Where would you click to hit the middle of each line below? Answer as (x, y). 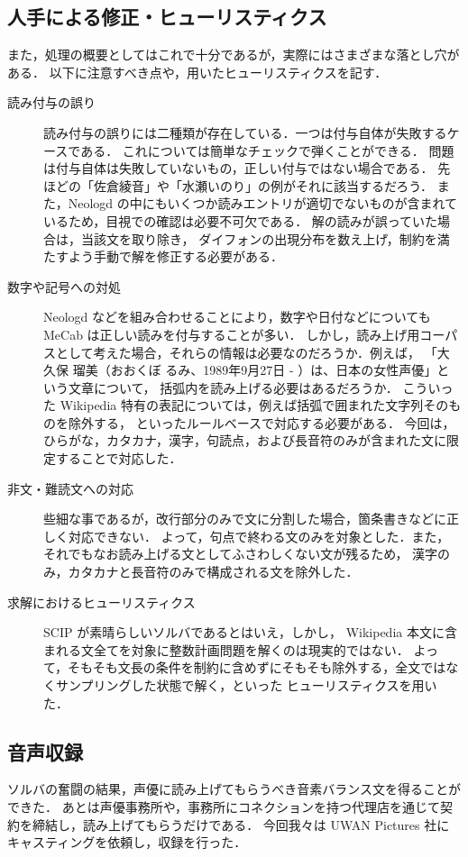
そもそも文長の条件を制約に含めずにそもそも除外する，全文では (257, 667)
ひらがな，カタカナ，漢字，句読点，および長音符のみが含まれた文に (245, 440)
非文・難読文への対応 (70, 488)
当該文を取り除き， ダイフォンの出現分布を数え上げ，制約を (259, 238)
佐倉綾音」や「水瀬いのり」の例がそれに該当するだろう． (263, 185)
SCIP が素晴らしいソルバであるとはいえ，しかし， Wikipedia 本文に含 (250, 632)
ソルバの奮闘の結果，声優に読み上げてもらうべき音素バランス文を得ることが (234, 789)
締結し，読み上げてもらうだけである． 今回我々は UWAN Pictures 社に (241, 824)
